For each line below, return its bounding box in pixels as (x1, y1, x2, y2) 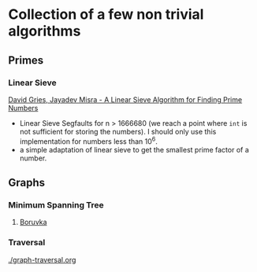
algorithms (8, 22, 81, 40)
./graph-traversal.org (8, 255, 76, 264)
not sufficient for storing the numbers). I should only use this (19, 127, 217, 136)
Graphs (8, 175, 46, 189)
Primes (8, 53, 44, 67)
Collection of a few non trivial (8, 6, 204, 24)
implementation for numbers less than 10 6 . (19, 135, 158, 146)
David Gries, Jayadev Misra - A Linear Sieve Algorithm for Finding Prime (8, 94, 243, 104)
